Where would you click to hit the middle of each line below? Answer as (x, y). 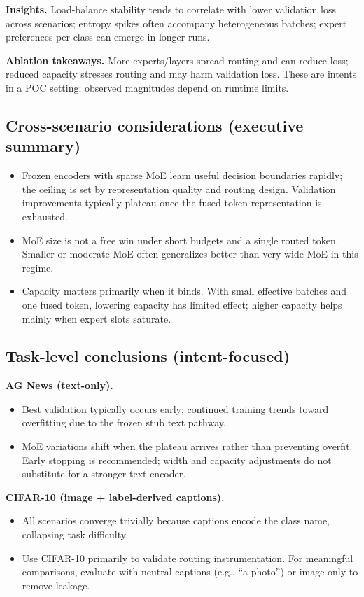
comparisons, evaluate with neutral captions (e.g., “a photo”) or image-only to (190, 571)
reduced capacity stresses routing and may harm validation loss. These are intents (181, 74)
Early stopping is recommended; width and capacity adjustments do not (177, 459)
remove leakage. (56, 585)
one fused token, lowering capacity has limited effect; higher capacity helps (182, 304)
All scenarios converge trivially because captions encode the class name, (176, 520)
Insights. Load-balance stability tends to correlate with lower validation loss (171, 9)
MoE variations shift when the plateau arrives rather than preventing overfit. (187, 446)
